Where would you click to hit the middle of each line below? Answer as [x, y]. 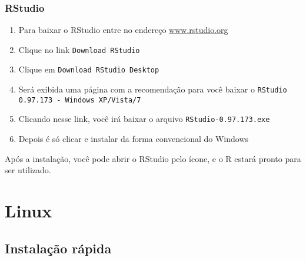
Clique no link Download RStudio [79, 49]
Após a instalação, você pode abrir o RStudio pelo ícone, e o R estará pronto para [153, 158]
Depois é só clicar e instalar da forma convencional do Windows [134, 139]
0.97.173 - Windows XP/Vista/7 [80, 100]
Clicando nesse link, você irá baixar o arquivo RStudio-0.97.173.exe [144, 119]
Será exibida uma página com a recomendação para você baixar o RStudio [153, 89]
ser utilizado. [28, 170]
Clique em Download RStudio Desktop [89, 69]
